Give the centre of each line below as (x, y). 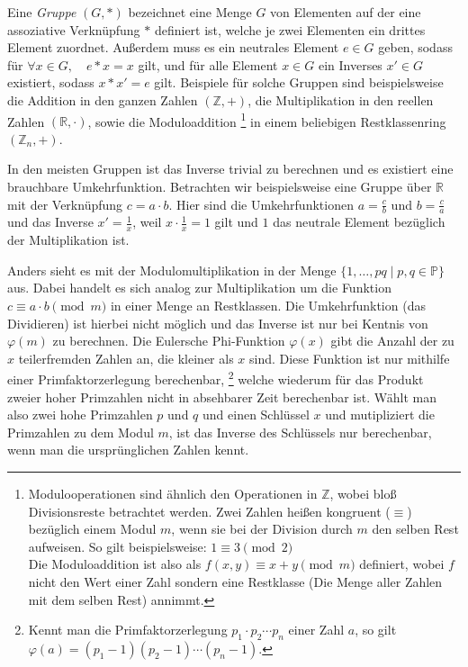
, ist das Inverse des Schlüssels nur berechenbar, (300, 432)
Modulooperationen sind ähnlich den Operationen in (173, 494)
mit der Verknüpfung (65, 204)
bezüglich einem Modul (92, 529)
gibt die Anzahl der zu (392, 341)
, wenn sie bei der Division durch (262, 529)
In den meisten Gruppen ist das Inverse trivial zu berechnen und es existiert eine (230, 169)
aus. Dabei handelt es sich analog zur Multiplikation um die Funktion (199, 288)
